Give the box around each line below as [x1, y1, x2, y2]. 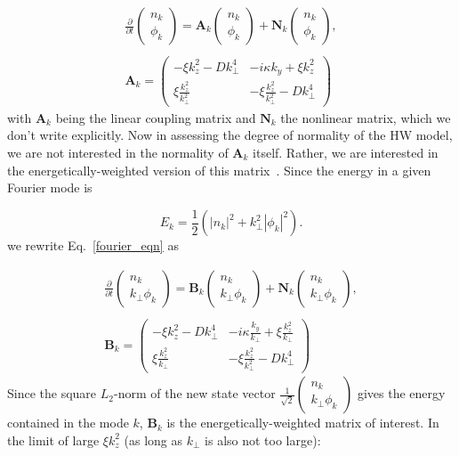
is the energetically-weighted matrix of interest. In [166, 413, 439, 432]
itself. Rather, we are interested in [253, 142, 439, 161]
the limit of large [7, 430, 100, 449]
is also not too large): [205, 430, 321, 449]
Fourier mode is [7, 178, 93, 197]
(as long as [124, 430, 183, 449]
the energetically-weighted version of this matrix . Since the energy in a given [7, 160, 431, 179]
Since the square [7, 384, 97, 403]
